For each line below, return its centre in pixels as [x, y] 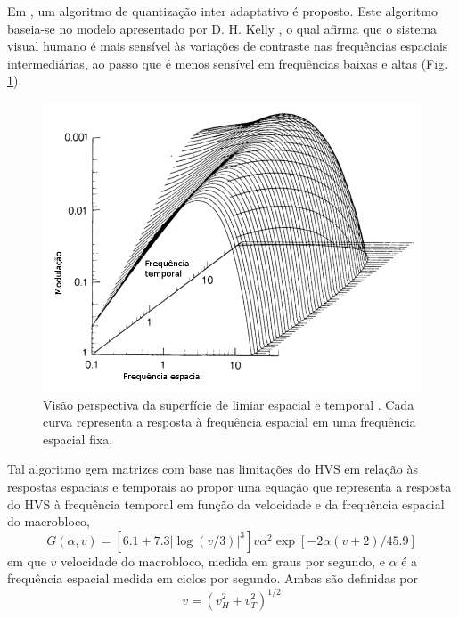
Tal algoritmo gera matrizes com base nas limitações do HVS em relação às [213, 469]
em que [27, 561]
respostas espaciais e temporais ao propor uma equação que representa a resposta [229, 487]
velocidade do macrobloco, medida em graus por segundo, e [223, 561]
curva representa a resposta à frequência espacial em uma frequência [229, 422]
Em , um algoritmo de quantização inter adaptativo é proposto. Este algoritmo [222, 11]
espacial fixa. [78, 439]
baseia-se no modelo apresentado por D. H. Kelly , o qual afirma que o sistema [222, 28]
